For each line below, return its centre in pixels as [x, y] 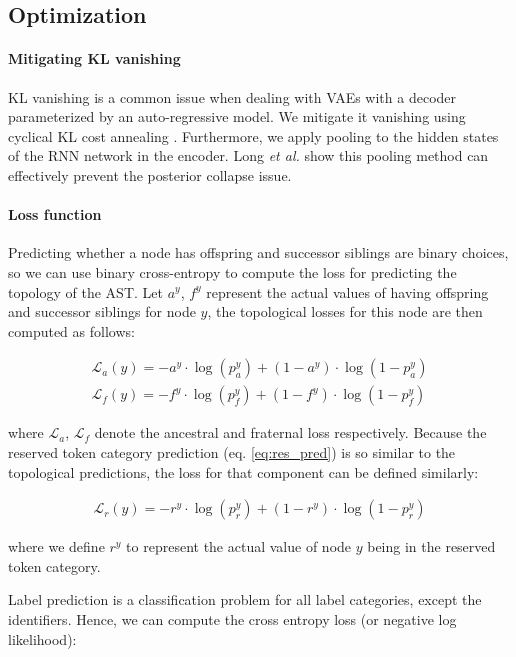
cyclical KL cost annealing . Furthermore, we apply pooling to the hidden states [253, 135]
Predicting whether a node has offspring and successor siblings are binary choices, [258, 252]
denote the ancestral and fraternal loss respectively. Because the [290, 432]
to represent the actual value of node [239, 546]
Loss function [55, 214]
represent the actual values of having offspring [347, 291]
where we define [56, 546]
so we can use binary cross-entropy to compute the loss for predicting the [232, 271]
